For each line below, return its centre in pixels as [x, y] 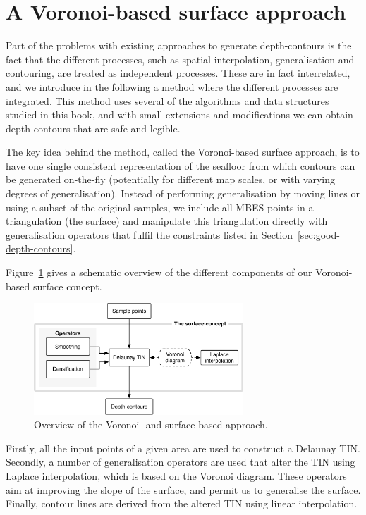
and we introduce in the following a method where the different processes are [172, 86]
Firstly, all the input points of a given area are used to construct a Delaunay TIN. [183, 448]
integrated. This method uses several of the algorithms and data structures [167, 100]
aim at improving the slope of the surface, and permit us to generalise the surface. [183, 489]
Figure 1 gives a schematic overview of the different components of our [159, 272]
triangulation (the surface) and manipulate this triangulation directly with [167, 221]
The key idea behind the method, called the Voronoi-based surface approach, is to [183, 152]
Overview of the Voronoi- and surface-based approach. [151, 424]
